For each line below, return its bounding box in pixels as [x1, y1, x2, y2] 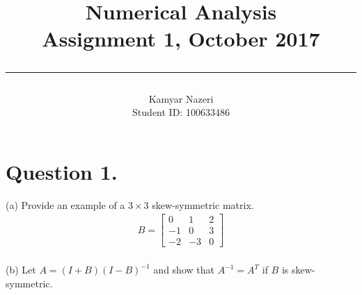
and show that [153, 262, 214, 276]
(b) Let [6, 262, 36, 276]
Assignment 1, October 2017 [42, 24, 320, 53]
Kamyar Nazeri [148, 91, 214, 106]
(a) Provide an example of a [6, 197, 125, 212]
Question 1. [6, 157, 118, 185]
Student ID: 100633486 [132, 105, 230, 119]
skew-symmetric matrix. [152, 197, 254, 212]
